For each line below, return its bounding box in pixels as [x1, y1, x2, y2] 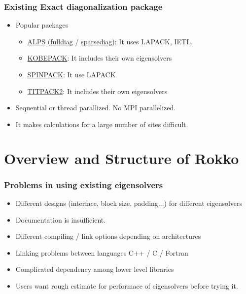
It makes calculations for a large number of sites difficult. [15, 119, 188, 129]
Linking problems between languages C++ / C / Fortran [15, 247, 188, 258]
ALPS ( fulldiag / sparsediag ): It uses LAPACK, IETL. [27, 36, 193, 46]
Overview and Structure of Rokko [4, 148, 239, 168]
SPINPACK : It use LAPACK [27, 69, 116, 79]
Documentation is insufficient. [15, 214, 106, 225]
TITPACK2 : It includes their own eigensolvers [27, 86, 168, 96]
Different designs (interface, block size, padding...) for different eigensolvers [15, 197, 243, 208]
